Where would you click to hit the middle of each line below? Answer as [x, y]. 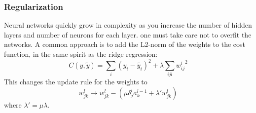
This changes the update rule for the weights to [76, 82]
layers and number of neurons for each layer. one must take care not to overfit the [128, 34]
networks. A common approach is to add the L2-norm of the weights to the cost [125, 44]
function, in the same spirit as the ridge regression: [81, 54]
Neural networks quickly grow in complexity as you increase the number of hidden [128, 25]
